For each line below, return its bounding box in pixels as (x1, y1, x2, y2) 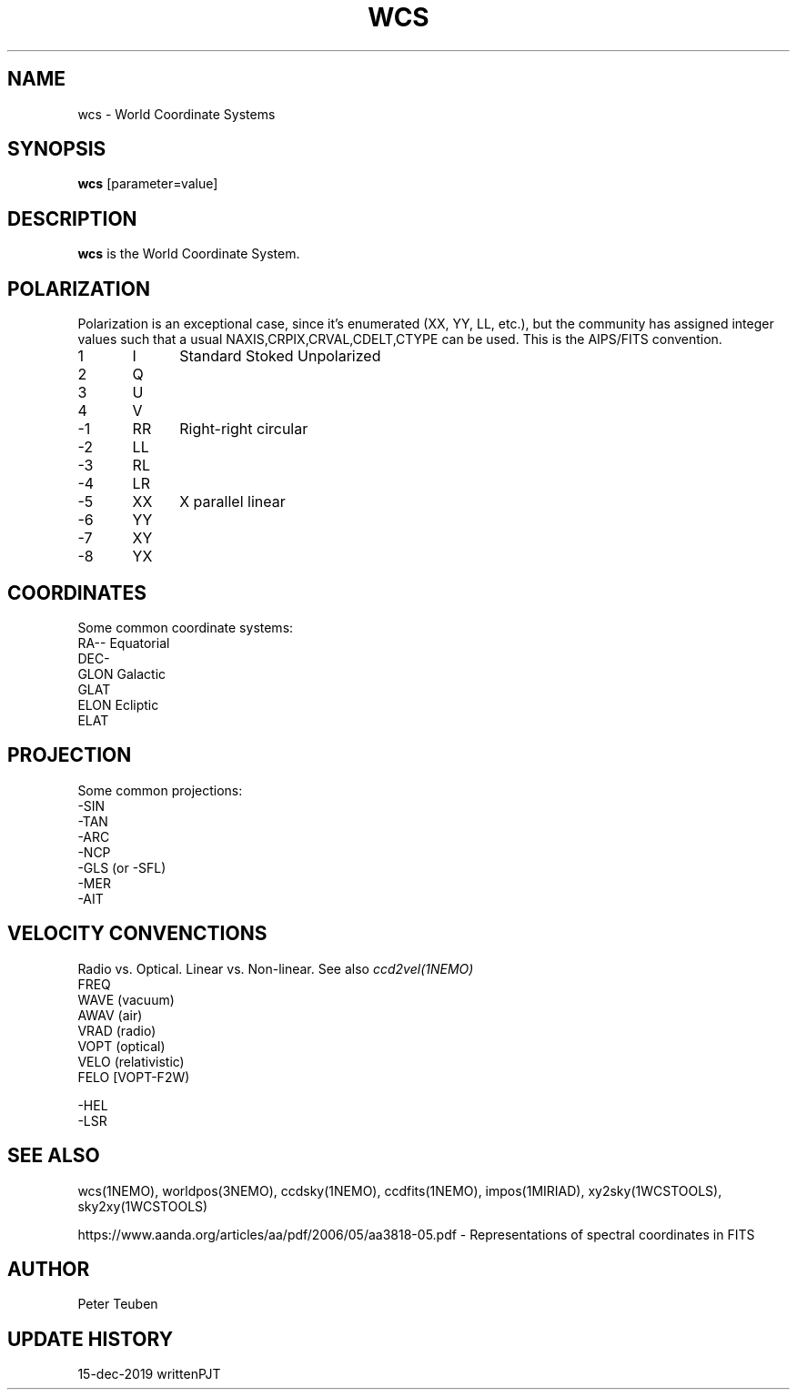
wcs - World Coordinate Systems (77, 106, 276, 122)
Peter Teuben (77, 1296, 158, 1312)
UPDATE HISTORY (7, 1327, 174, 1351)
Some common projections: (77, 782, 243, 798)
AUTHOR (7, 1257, 90, 1281)
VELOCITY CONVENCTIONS (7, 922, 267, 946)
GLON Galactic (77, 665, 166, 682)
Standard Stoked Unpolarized (179, 347, 381, 366)
